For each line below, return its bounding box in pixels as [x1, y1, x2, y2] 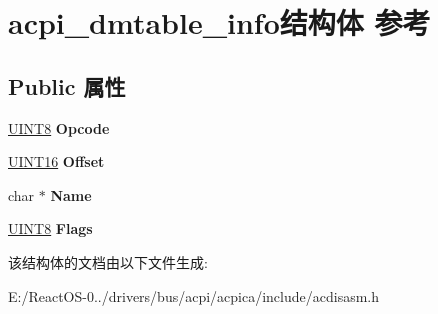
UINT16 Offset [8, 151, 105, 172]
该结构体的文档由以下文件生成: [8, 251, 208, 272]
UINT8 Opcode [8, 117, 110, 138]
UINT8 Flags [8, 218, 93, 239]
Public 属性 [8, 70, 126, 101]
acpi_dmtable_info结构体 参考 [8, 2, 431, 43]
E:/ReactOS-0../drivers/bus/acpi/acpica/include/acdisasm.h [8, 285, 380, 306]
